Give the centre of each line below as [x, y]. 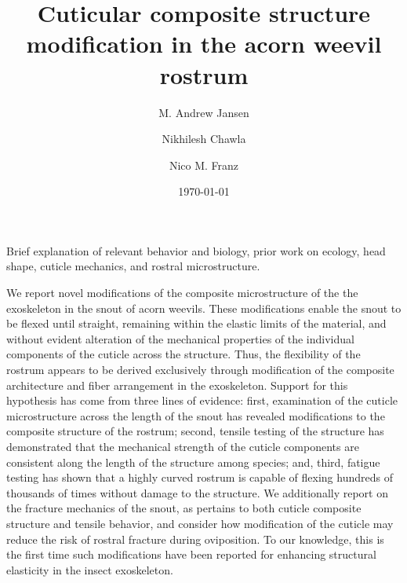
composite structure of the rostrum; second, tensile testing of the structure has [195, 431]
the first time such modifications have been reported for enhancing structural [191, 554]
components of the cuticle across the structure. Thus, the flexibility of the [184, 354]
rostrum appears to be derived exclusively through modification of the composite [200, 370]
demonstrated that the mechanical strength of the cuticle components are [183, 446]
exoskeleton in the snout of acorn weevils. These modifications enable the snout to [204, 308]
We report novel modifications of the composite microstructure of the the [182, 293]
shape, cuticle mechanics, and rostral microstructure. [133, 266]
